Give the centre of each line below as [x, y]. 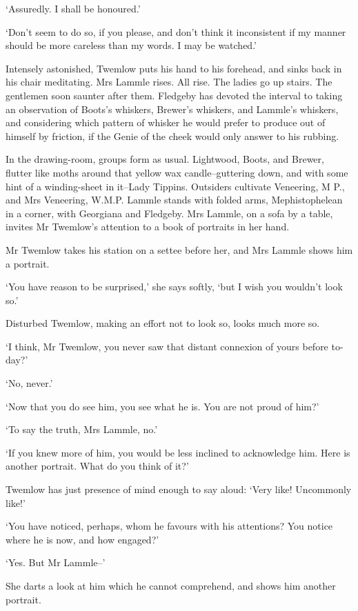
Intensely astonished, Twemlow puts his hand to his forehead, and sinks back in [174, 68]
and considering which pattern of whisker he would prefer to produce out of [166, 122]
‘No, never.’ [29, 383]
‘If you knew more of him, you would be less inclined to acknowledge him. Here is [178, 452]
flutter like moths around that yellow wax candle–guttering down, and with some [177, 172]
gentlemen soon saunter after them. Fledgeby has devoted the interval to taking [174, 95]
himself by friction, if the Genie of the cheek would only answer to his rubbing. [172, 136]
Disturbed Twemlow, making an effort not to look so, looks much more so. [163, 323]
